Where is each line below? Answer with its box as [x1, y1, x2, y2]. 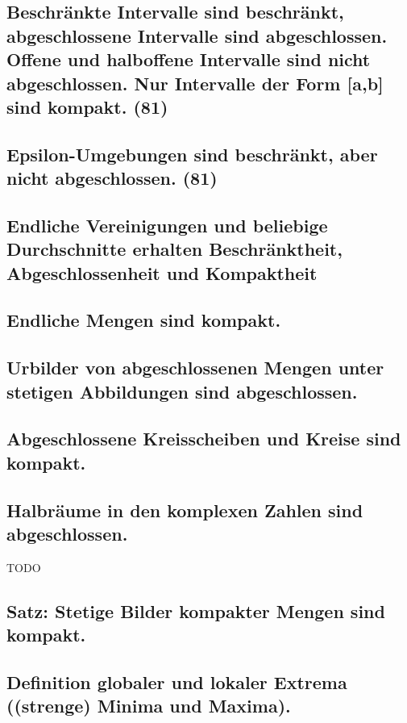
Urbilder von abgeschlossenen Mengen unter [6, 355, 384, 380]
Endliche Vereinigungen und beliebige [6, 212, 328, 237]
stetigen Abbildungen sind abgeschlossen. [6, 378, 358, 403]
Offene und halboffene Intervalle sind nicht [6, 47, 371, 72]
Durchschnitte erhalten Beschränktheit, [6, 236, 343, 261]
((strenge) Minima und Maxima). [6, 693, 291, 718]
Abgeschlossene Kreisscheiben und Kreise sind [6, 426, 401, 451]
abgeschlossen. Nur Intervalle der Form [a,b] [6, 70, 384, 95]
